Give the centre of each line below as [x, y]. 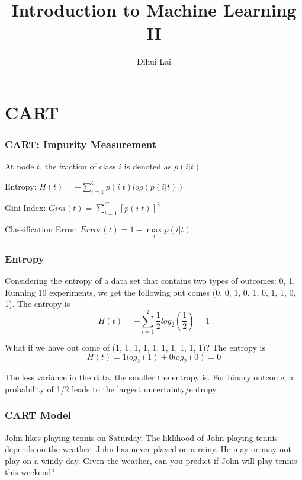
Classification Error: [41, 228]
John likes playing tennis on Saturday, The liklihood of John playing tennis [141, 437]
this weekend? [30, 472]
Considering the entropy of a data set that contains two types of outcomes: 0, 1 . [150, 280]
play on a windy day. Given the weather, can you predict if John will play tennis [151, 460]
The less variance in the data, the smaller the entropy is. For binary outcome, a [149, 377]
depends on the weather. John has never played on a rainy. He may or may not [148, 449]
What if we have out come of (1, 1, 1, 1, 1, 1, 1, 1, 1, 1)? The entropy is [135, 347]
